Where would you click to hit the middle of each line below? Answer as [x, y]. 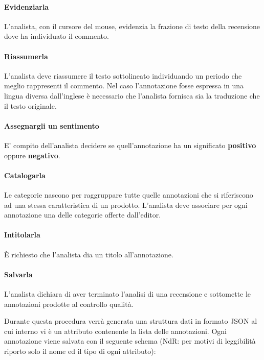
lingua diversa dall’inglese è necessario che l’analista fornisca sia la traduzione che [132, 95]
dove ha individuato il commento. [57, 36]
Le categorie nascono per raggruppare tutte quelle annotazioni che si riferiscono [129, 194]
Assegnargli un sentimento [52, 125]
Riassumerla [26, 56]
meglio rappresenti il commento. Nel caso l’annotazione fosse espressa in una [124, 86]
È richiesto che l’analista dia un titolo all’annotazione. [89, 254]
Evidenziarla [27, 6]
